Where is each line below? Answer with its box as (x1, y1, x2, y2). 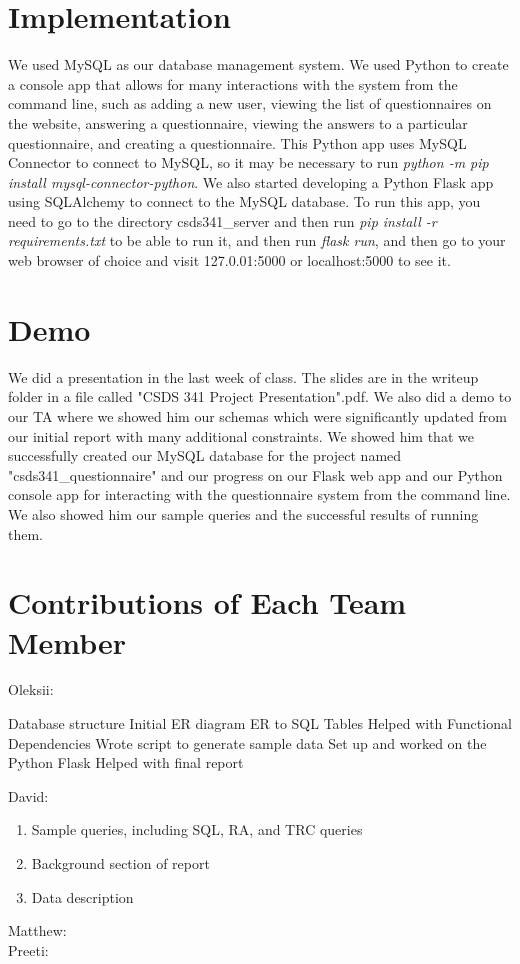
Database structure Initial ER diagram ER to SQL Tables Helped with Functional (8, 713, 512, 734)
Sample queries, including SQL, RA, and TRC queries (31, 819, 363, 840)
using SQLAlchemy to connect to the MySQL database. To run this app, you (8, 191, 481, 212)
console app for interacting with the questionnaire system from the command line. (8, 484, 511, 505)
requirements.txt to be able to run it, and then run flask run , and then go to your (8, 230, 506, 251)
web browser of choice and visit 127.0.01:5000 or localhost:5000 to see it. (8, 250, 451, 271)
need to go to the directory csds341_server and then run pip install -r (8, 210, 437, 231)
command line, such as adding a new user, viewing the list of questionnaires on (8, 93, 492, 114)
